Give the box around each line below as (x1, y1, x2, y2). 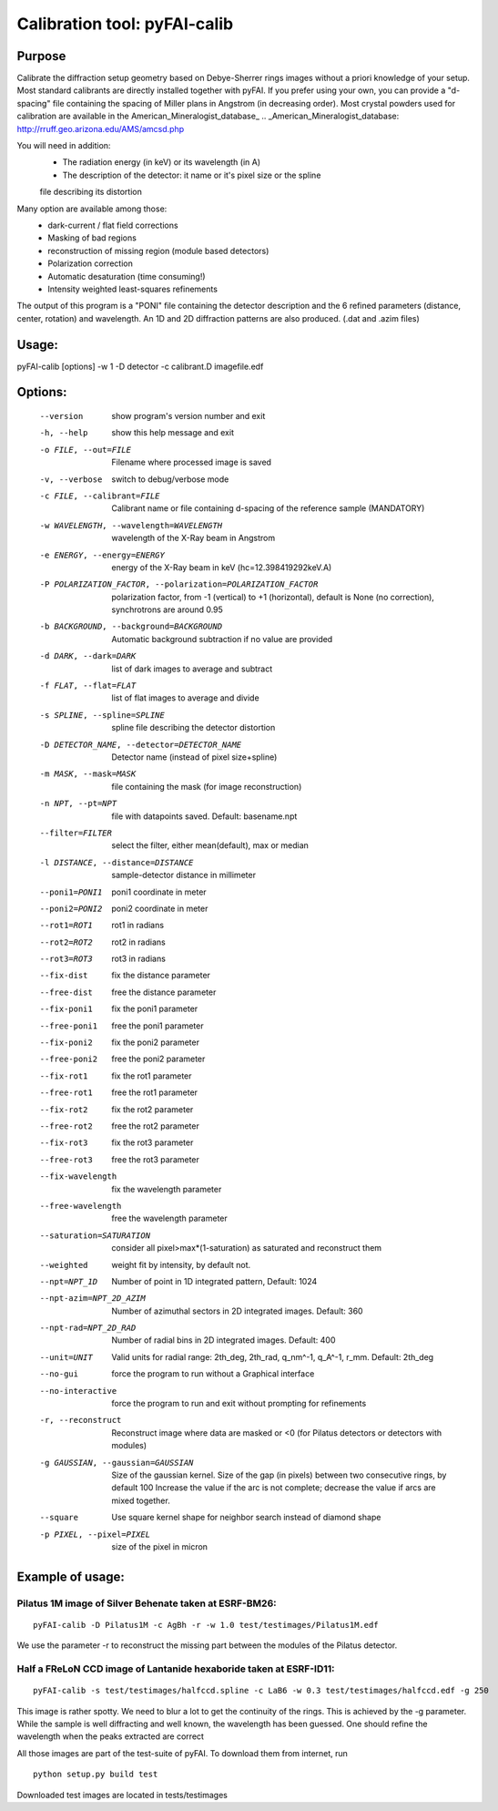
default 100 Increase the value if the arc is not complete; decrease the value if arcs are (111, 1482, 436, 1493)
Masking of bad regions (47, 232, 137, 243)
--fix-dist (39, 970, 88, 981)
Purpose (16, 48, 66, 64)
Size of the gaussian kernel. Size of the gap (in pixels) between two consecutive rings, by (111, 1469, 447, 1480)
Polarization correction (47, 258, 134, 269)
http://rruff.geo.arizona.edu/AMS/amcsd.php (16, 123, 185, 134)
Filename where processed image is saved (111, 456, 272, 468)
